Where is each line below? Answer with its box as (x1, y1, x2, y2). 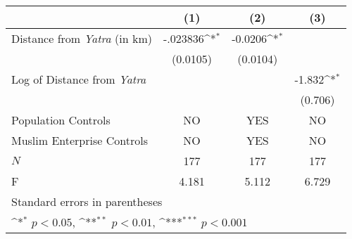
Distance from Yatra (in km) (11, 30, 152, 46)
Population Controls (11, 112, 111, 128)
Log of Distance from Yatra (11, 71, 146, 87)
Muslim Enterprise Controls (11, 132, 148, 148)
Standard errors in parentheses (11, 193, 163, 209)
